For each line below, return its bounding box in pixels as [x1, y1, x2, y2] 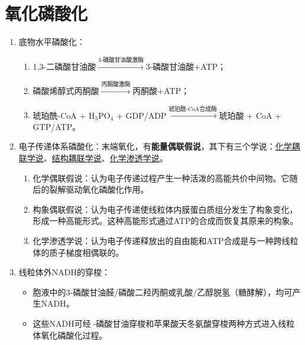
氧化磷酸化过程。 [41, 328, 108, 341]
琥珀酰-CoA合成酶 [168, 106, 217, 112]
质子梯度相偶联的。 [49, 246, 124, 258]
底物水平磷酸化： [18, 35, 85, 48]
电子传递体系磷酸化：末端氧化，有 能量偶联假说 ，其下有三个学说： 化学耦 [18, 140, 300, 152]
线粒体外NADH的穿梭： [18, 266, 110, 278]
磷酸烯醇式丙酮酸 [33, 84, 99, 96]
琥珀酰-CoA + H [33, 109, 95, 121]
